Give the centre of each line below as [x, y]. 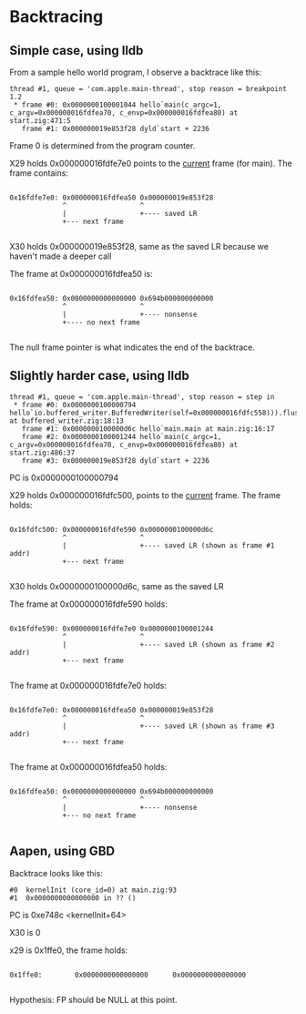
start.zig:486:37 [42, 453]
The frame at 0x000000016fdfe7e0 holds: [88, 685]
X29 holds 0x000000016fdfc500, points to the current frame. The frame [145, 495]
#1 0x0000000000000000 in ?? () [73, 898]
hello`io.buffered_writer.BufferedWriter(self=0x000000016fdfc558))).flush [156, 413]
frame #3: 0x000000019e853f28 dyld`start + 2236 [115, 461]
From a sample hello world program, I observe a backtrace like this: [136, 72]
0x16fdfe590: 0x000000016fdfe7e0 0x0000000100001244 [112, 629]
